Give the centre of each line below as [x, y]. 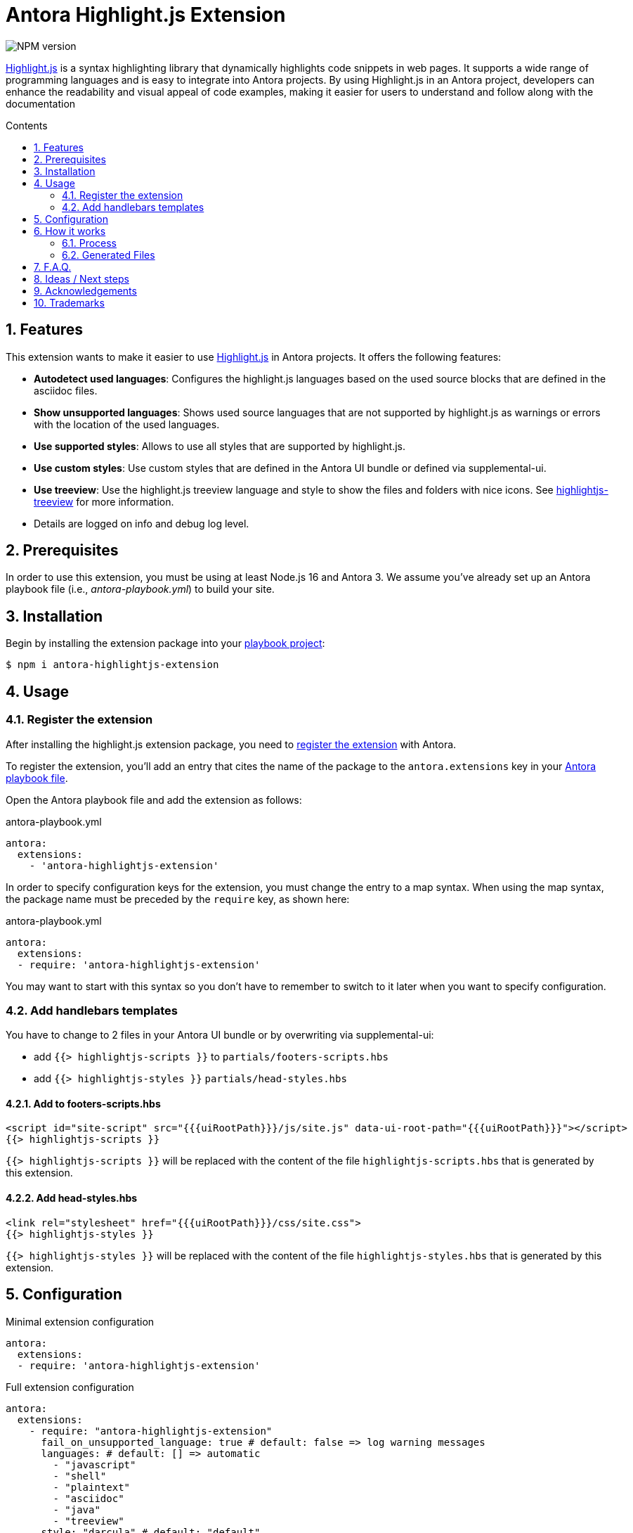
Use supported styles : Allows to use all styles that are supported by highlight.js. [220, 446]
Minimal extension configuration [80, 1321]
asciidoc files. [66, 390]
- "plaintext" [92, 1487]
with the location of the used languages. [127, 424]
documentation [41, 103]
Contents [27, 125]
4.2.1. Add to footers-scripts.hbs [83, 1103]
